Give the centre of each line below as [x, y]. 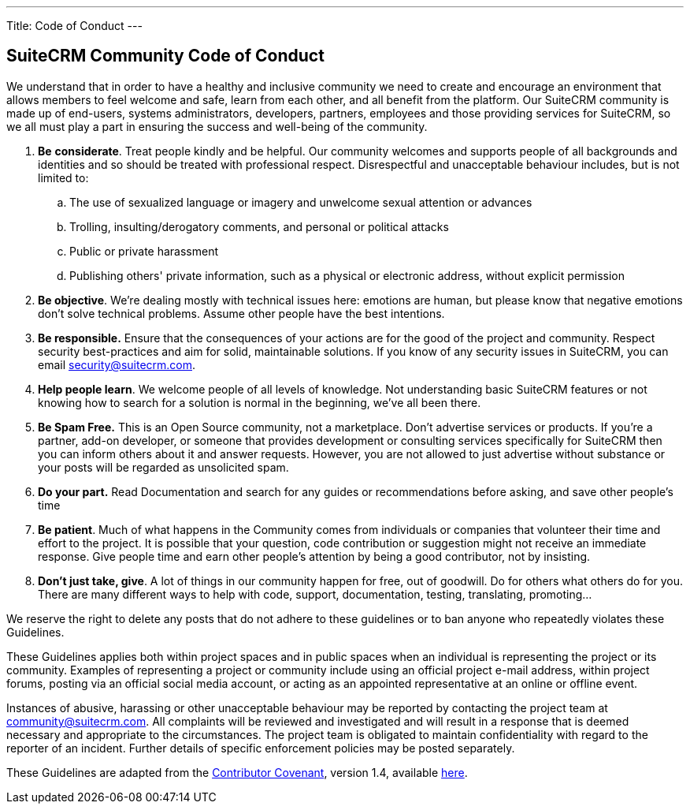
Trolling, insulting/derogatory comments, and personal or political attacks [259, 226]
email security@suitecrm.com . [117, 364]
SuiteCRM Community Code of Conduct [165, 56]
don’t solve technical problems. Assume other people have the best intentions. [241, 313]
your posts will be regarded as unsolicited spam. [163, 467]
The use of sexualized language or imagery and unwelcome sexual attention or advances [301, 202]
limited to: [63, 177]
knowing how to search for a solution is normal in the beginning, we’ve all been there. [260, 402]
